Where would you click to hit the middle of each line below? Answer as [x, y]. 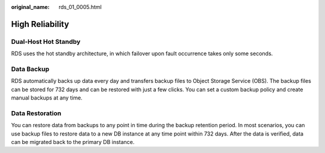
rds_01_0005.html [80, 7]
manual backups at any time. [47, 98]
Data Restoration [36, 113]
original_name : [30, 7]
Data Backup [30, 69]
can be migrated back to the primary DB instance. [73, 142]
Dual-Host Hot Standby [46, 41]
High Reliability [40, 24]
